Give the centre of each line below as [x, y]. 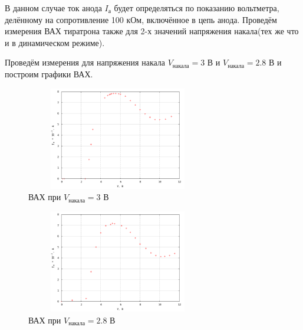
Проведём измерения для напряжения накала [85, 62]
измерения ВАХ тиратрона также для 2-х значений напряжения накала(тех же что [152, 31]
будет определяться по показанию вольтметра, [197, 8]
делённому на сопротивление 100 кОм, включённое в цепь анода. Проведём [141, 19]
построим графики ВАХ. [49, 73]
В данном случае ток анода [53, 8]
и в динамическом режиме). [55, 42]
